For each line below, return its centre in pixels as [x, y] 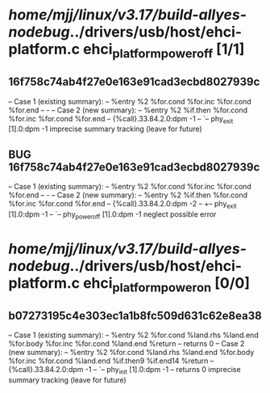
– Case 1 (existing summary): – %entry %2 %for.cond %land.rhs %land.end [134, 335]
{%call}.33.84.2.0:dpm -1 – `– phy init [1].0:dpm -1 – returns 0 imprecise [125, 371]
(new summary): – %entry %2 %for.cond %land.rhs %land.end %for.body [131, 353]
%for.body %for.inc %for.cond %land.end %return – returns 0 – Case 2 [127, 344]
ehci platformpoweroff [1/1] [164, 51]
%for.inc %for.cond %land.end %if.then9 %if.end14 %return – [111, 361]
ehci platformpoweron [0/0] [167, 284]
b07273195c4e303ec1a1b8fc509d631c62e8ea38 [135, 316]
